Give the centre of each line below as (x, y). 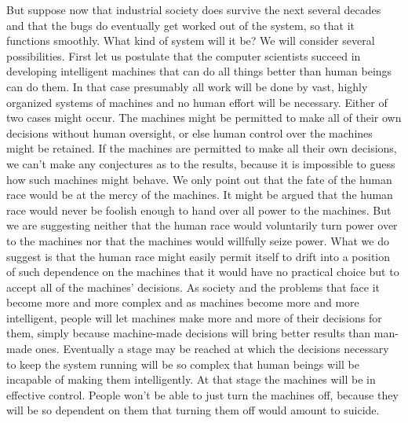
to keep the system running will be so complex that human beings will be (183, 364)
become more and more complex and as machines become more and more (183, 302)
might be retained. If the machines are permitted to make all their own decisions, (202, 148)
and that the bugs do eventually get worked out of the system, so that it (181, 25)
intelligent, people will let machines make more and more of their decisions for (194, 317)
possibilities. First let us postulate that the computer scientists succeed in (184, 55)
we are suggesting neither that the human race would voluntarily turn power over (202, 225)
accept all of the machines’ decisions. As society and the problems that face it (193, 287)
